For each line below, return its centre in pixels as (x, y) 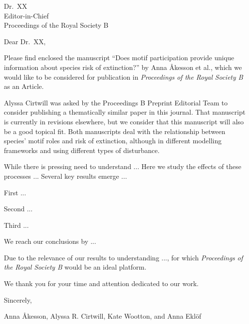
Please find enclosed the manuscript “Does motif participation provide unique (119, 58)
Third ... (16, 225)
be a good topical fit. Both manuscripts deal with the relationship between (115, 131)
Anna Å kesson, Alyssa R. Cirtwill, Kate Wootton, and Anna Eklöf (103, 316)
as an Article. (24, 86)
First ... (15, 192)
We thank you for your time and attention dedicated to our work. (101, 283)
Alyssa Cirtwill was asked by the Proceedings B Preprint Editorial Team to (116, 102)
